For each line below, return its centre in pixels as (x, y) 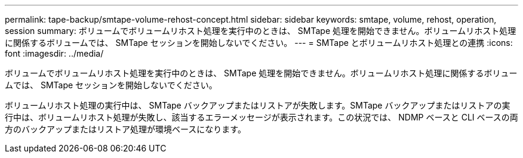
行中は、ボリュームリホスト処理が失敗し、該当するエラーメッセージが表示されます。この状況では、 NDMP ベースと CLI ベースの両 (261, 117)
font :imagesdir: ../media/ (54, 53)
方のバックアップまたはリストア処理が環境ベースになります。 (125, 129)
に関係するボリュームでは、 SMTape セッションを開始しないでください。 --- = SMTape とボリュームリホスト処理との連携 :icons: (259, 43)
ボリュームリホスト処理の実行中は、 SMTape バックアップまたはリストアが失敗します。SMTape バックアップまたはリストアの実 (258, 105)
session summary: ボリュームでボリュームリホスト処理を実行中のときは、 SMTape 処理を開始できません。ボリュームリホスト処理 (261, 31)
